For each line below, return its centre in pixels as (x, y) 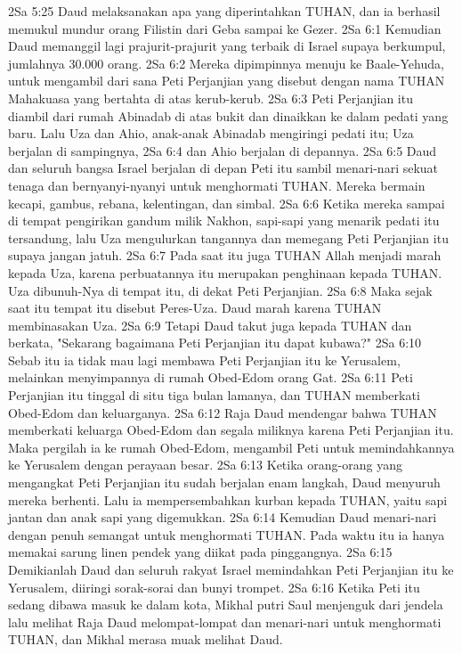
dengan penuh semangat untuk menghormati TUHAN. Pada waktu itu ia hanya (227, 534)
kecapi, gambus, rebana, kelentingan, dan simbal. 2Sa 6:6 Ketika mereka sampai (227, 203)
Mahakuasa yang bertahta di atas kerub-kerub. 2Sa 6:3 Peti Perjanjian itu (211, 98)
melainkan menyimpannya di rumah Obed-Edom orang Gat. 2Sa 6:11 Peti (211, 377)
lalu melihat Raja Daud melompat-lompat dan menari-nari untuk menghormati (225, 621)
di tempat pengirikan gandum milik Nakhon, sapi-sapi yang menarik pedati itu (224, 221)
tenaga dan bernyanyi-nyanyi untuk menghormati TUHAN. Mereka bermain (217, 185)
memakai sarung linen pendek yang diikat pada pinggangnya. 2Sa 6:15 (200, 552)
